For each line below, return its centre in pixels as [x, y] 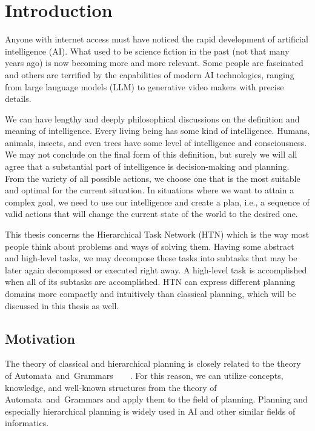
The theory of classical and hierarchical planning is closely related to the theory [153, 363]
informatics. [27, 423]
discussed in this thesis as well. [62, 305]
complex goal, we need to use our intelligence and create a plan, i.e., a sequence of [157, 202]
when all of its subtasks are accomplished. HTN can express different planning [150, 282]
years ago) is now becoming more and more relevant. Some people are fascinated [154, 63]
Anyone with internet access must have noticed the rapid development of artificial [157, 39]
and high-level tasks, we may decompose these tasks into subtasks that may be [151, 258]
